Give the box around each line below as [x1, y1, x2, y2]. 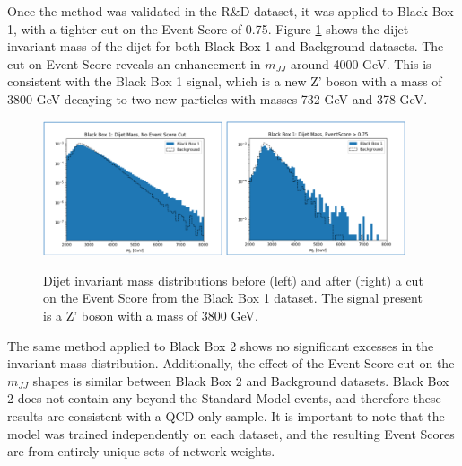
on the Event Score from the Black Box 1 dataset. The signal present [43, 288, 423, 307]
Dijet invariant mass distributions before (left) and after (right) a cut [43, 270, 423, 289]
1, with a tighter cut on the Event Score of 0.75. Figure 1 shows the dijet [7, 19, 409, 38]
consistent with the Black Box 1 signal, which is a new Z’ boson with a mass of [7, 72, 442, 91]
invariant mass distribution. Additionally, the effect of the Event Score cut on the [7, 354, 455, 373]
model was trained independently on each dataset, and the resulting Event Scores [7, 424, 455, 443]
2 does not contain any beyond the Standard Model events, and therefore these [7, 389, 441, 408]
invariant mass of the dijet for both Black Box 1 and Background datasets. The [7, 37, 444, 56]
